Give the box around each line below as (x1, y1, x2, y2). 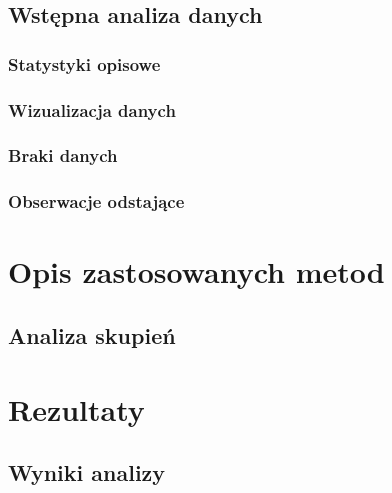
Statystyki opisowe (8, 51, 161, 76)
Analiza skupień (8, 319, 176, 350)
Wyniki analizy (8, 457, 166, 488)
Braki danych (8, 143, 118, 168)
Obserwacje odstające (8, 189, 185, 214)
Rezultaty (8, 388, 145, 429)
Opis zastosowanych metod (8, 251, 385, 292)
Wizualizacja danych (8, 97, 176, 122)
